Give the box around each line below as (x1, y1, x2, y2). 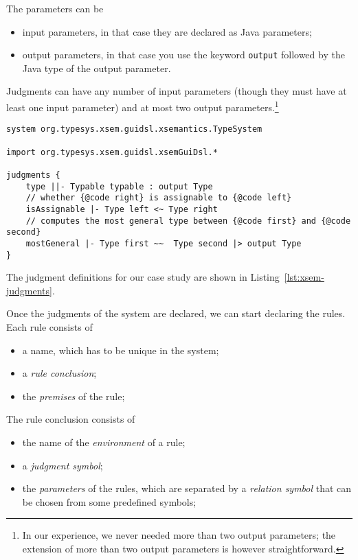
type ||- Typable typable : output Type (25, 181, 213, 191)
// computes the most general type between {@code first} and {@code (25, 215, 351, 226)
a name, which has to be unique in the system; (22, 342, 219, 357)
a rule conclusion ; (22, 366, 97, 380)
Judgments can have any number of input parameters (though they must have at (6, 84, 347, 98)
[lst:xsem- (284, 270, 324, 284)
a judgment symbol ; (22, 458, 103, 472)
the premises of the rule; (22, 388, 125, 403)
